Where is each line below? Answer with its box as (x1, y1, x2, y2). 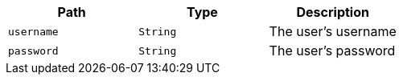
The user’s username (269, 23, 397, 39)
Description (296, 4, 369, 20)
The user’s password (269, 43, 396, 59)
